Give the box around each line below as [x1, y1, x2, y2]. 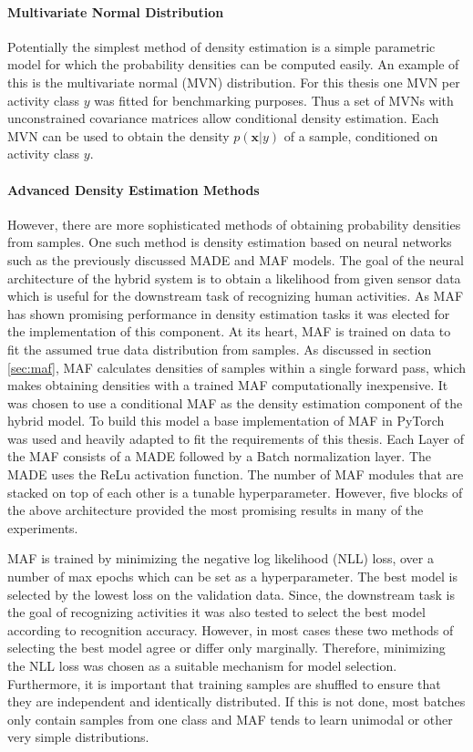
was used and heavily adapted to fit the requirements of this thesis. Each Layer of [7, 428, 465, 448]
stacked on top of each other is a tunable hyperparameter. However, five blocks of [7, 482, 463, 501]
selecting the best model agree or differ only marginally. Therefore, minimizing [7, 638, 446, 657]
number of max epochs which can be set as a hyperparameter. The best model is [7, 567, 458, 586]
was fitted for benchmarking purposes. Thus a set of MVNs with [94, 90, 454, 109]
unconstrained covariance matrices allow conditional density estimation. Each [7, 108, 439, 128]
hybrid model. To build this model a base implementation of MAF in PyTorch [7, 411, 445, 430]
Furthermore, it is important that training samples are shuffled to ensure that [7, 674, 441, 693]
